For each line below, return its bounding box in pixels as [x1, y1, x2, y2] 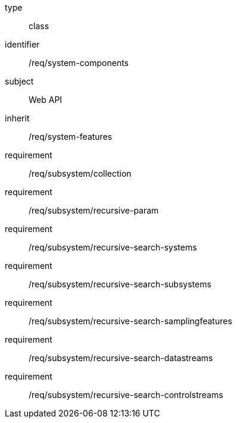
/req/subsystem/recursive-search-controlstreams [29, 390, 223, 400]
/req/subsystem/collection [29, 168, 132, 178]
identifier [5, 39, 40, 49]
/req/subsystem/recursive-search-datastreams [29, 353, 213, 363]
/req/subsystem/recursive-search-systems [29, 242, 197, 252]
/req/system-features [29, 131, 113, 142]
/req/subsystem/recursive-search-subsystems [29, 279, 211, 289]
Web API [29, 95, 63, 105]
